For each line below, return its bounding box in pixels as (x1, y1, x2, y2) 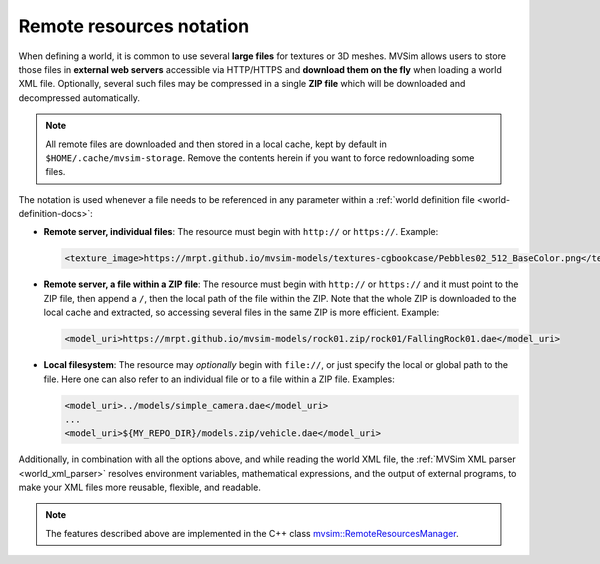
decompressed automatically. (18, 91, 140, 104)
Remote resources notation (18, 15, 250, 37)
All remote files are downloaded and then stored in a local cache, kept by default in (45, 138, 387, 150)
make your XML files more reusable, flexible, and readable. (18, 481, 262, 494)
